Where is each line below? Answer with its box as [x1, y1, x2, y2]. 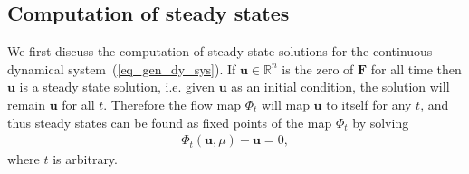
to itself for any [326, 94, 412, 113]
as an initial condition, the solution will [231, 77, 450, 96]
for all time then [370, 59, 462, 78]
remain [7, 94, 46, 113]
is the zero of [282, 59, 354, 78]
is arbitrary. [53, 150, 118, 169]
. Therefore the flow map [103, 94, 242, 113]
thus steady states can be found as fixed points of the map [7, 112, 332, 131]
